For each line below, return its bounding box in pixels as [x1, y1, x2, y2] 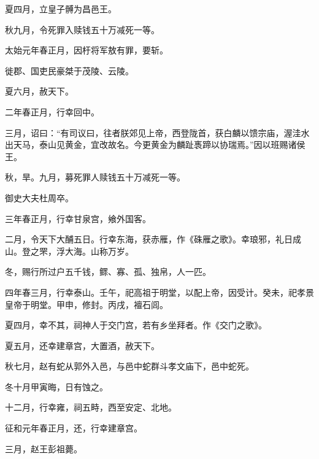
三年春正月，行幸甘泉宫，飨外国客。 [5, 212, 151, 225]
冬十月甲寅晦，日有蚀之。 [5, 380, 108, 393]
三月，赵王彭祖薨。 [5, 442, 82, 455]
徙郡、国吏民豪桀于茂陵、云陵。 [5, 64, 134, 77]
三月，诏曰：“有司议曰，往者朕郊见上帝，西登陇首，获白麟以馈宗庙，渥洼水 [5, 126, 310, 139]
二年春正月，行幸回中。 [5, 105, 99, 118]
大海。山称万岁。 [64, 244, 134, 257]
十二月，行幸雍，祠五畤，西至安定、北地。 [5, 401, 177, 414]
